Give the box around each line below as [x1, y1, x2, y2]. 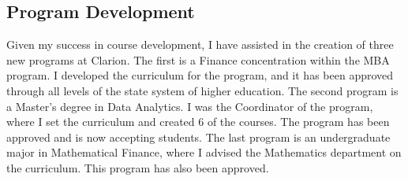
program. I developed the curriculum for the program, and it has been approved [6, 67, 394, 83]
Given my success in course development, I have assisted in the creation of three [6, 36, 394, 53]
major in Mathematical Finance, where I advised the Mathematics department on [6, 144, 402, 161]
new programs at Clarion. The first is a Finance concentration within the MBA [6, 51, 390, 68]
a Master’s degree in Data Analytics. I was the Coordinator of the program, [6, 98, 373, 114]
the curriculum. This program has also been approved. [6, 159, 269, 175]
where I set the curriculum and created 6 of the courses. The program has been [6, 113, 390, 130]
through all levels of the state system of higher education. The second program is [6, 82, 399, 98]
